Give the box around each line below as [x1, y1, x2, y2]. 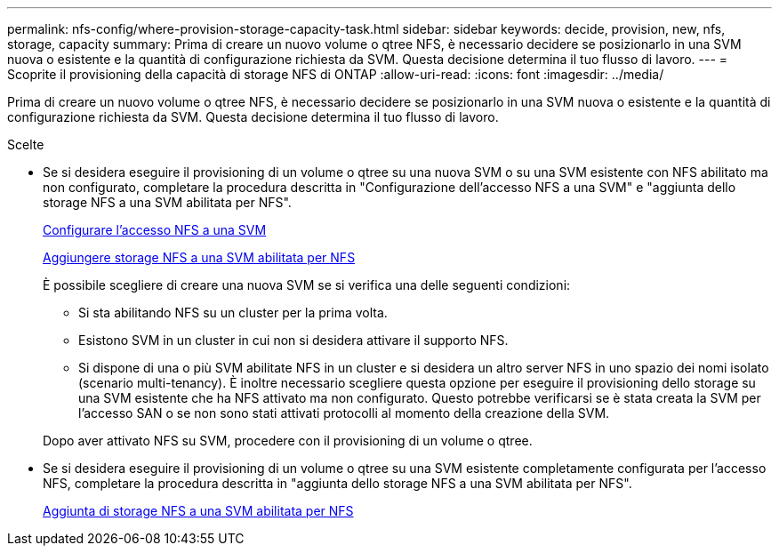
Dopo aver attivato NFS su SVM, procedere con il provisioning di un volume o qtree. [43, 433, 533, 448]
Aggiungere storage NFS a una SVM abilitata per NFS [43, 250, 356, 265]
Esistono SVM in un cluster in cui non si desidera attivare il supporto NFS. [78, 333, 509, 348]
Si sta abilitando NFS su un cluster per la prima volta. [78, 305, 388, 320]
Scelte [7, 137, 44, 152]
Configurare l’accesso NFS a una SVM [43, 222, 267, 237]
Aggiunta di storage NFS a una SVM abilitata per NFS [43, 503, 354, 518]
